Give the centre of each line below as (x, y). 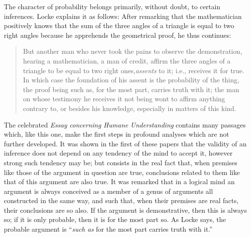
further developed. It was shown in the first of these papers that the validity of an (125, 143)
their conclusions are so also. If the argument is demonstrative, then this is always (125, 210)
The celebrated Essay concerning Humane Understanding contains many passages (125, 124)
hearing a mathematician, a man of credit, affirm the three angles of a (127, 60)
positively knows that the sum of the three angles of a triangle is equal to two (119, 25)
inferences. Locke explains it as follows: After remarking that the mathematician (123, 16)
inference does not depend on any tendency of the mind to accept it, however (118, 153)
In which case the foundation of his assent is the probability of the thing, (131, 80)
